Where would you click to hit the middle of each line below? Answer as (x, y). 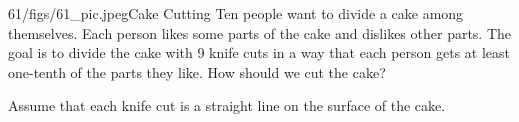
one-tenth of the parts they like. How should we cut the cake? (197, 71)
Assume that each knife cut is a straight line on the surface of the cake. (227, 105)
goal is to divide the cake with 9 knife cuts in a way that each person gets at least (259, 52)
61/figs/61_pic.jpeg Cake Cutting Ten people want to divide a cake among (236, 13)
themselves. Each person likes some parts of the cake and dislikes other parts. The (260, 32)
